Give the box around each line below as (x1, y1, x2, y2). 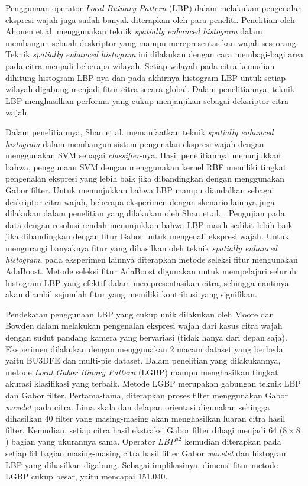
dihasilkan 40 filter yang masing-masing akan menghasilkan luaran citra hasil (5, 412, 286, 425)
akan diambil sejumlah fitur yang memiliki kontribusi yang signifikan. (5, 288, 257, 300)
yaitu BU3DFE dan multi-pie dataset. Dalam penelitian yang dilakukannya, (5, 354, 281, 367)
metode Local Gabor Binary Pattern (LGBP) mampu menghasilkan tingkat (5, 365, 278, 378)
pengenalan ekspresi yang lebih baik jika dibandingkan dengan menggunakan (5, 172, 285, 184)
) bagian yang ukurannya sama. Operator (5, 435, 155, 448)
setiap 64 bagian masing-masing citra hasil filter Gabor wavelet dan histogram (5, 446, 288, 459)
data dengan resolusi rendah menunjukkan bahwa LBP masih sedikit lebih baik (5, 218, 293, 231)
